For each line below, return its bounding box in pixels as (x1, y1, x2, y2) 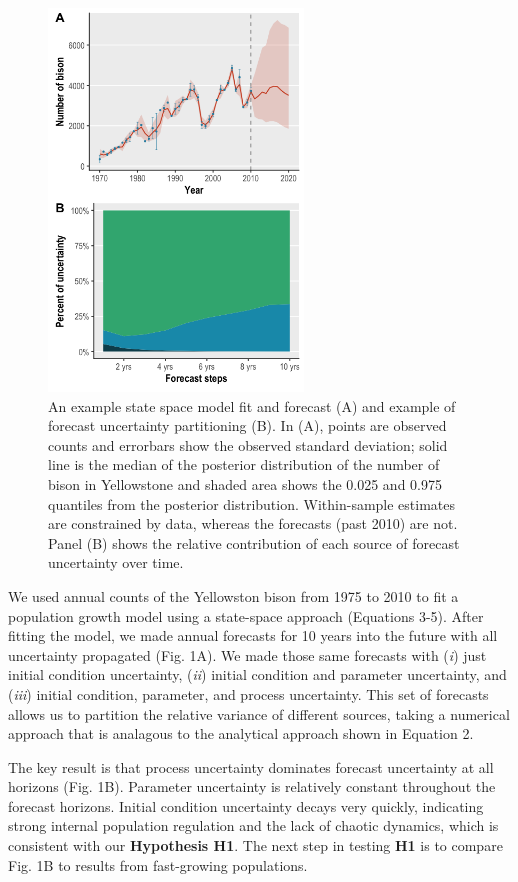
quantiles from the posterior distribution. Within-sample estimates (48, 493, 456, 514)
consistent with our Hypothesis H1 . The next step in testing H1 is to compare (8, 835, 503, 856)
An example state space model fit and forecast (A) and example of (48, 395, 456, 416)
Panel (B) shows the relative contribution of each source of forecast (48, 532, 460, 553)
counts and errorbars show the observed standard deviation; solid (48, 434, 448, 455)
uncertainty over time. (48, 552, 184, 573)
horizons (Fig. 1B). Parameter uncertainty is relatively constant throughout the (8, 776, 496, 797)
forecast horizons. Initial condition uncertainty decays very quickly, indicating (8, 795, 484, 816)
